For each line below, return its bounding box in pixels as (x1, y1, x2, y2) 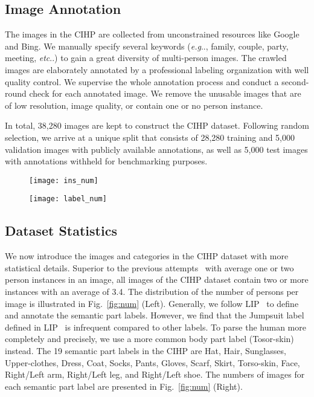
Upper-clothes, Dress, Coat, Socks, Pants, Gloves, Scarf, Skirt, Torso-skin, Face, (5, 356, 300, 369)
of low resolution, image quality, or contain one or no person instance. (5, 98, 263, 111)
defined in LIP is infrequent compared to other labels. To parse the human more (5, 320, 306, 333)
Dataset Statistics (5, 221, 117, 240)
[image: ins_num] (29, 176, 98, 185)
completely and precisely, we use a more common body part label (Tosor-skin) (5, 332, 294, 345)
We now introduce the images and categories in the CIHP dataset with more (5, 250, 289, 262)
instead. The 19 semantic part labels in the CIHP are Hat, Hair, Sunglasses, (5, 344, 286, 357)
